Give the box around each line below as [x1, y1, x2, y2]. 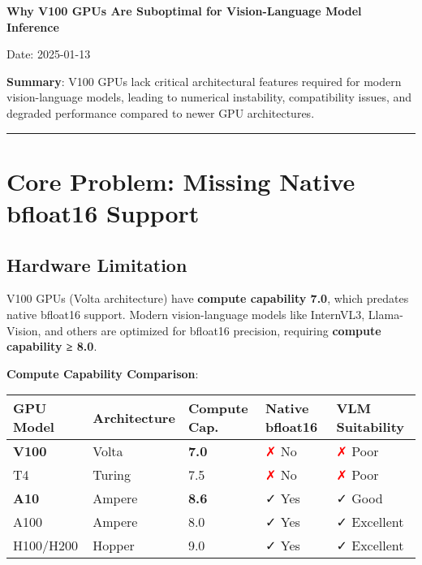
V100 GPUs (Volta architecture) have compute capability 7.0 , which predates [6, 290, 409, 307]
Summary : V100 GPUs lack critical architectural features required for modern [6, 72, 402, 89]
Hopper [93, 536, 135, 555]
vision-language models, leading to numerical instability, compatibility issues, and [6, 88, 412, 106]
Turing [93, 465, 131, 485]
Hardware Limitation [6, 252, 187, 277]
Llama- [368, 305, 403, 322]
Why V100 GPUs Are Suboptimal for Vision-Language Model [6, 2, 362, 19]
